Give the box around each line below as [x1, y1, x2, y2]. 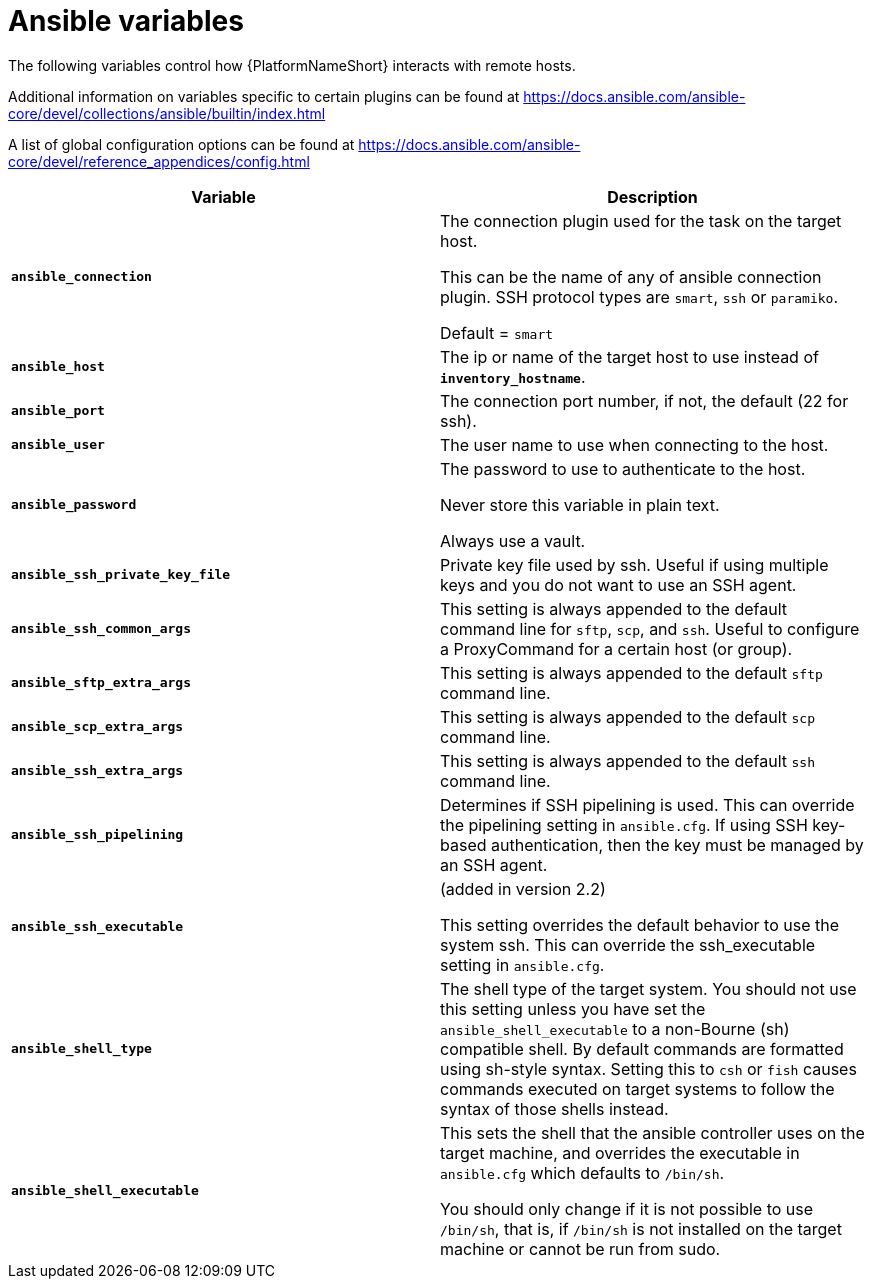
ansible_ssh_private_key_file [11, 567, 231, 583]
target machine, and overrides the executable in [440, 1142, 800, 1163]
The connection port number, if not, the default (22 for [440, 390, 849, 411]
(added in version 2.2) [440, 878, 606, 899]
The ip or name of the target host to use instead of [440, 346, 819, 367]
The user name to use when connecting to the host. [440, 434, 829, 455]
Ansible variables [8, 4, 244, 38]
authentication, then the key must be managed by [491, 834, 864, 855]
